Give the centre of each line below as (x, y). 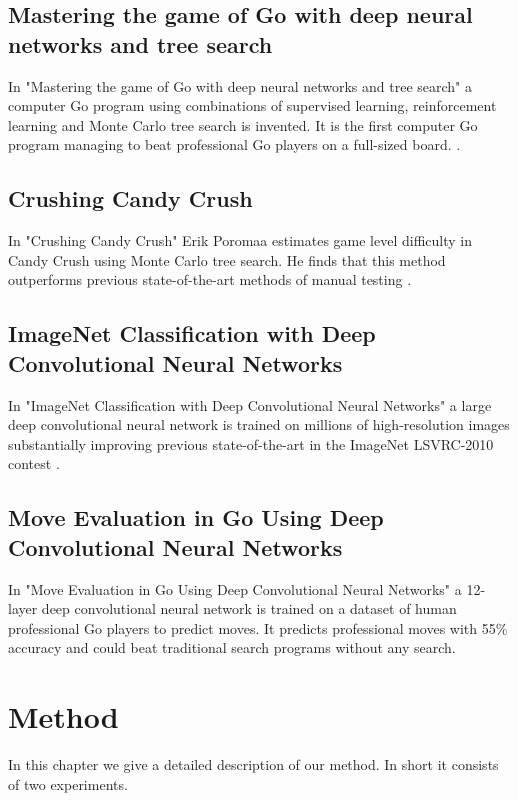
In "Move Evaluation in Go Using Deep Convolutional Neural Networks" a (235, 588)
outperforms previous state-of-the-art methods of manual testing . (210, 279)
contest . (34, 463)
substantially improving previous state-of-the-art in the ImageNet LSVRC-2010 (251, 443)
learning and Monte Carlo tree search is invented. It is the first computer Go (243, 124)
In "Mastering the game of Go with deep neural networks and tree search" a (240, 85)
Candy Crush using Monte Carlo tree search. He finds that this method (227, 259)
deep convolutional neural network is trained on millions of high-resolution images (259, 424)
